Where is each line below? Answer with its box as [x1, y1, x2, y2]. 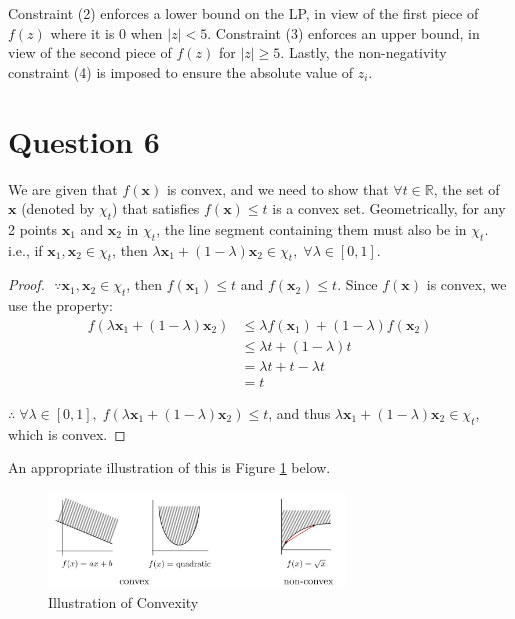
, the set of [433, 178, 500, 199]
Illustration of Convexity [48, 592, 199, 613]
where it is [50, 22, 115, 43]
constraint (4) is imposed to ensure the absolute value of [8, 61, 354, 82]
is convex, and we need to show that [166, 178, 389, 199]
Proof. [8, 274, 45, 295]
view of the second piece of [8, 42, 172, 63]
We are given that [8, 178, 118, 199]
